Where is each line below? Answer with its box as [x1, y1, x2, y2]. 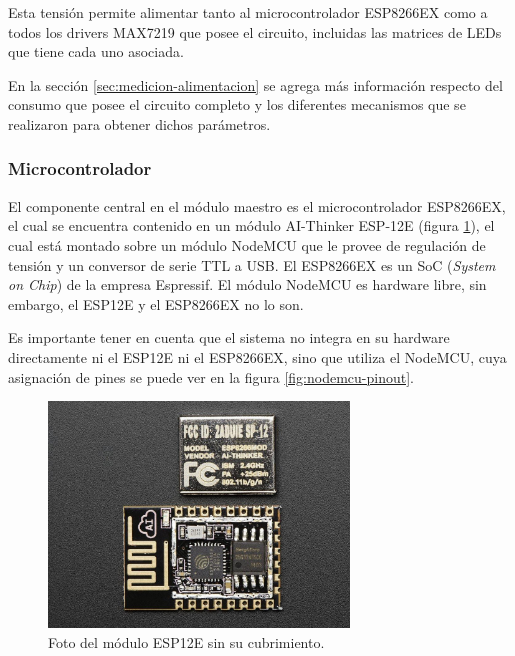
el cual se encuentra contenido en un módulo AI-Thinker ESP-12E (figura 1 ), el [8, 215, 495, 236]
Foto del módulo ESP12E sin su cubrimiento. [48, 631, 325, 652]
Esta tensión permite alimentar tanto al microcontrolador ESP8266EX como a [8, 2, 488, 22]
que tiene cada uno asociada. [8, 41, 184, 62]
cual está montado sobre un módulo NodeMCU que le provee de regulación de [8, 234, 486, 255]
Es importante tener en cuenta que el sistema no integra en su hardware [8, 327, 450, 348]
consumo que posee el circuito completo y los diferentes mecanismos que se [8, 94, 466, 115]
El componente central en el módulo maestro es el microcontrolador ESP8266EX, [8, 195, 506, 216]
